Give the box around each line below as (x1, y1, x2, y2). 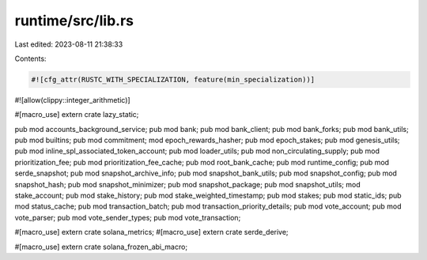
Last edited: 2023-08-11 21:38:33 (14, 40, 123, 49)
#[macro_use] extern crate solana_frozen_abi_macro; (14, 242, 188, 251)
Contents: (14, 54, 47, 63)
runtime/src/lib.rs (14, 12, 134, 29)
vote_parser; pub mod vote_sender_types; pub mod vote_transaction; (14, 213, 241, 222)
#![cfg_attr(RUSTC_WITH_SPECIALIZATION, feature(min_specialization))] (31, 75, 316, 84)
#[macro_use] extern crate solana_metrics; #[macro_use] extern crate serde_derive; (14, 228, 289, 237)
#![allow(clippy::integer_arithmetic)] (14, 95, 130, 104)
